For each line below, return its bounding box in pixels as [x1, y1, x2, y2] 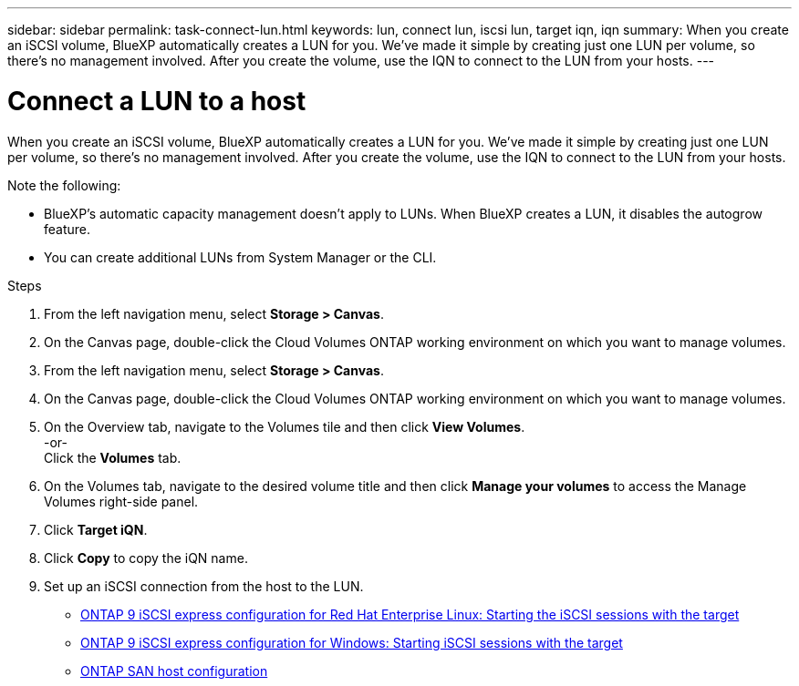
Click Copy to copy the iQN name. [44, 549, 248, 566]
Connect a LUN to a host [7, 85, 306, 117]
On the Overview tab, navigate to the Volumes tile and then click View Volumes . [44, 418, 525, 435]
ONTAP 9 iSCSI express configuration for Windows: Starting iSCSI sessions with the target [80, 634, 623, 650]
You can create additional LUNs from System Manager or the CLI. [44, 249, 437, 265]
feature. [44, 220, 91, 237]
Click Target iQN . [44, 521, 148, 538]
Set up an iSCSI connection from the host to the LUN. [44, 578, 364, 594]
